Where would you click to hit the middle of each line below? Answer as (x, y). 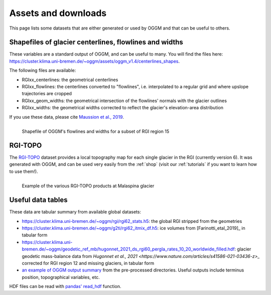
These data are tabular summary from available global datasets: (75, 212)
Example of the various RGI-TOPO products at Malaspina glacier (88, 186)
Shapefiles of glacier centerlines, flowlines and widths (96, 42)
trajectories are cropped (47, 94)
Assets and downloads (58, 13)
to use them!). (24, 171)
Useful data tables (38, 200)
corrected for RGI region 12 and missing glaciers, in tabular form (88, 263)
